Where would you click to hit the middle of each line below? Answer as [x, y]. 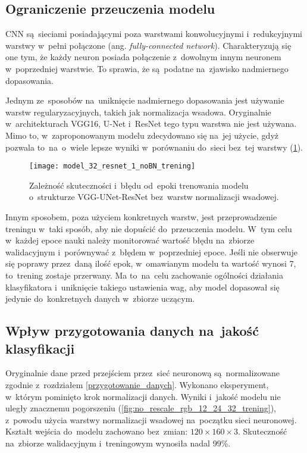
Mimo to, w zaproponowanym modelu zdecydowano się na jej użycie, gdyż [142, 135]
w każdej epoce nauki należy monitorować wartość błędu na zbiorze [130, 240]
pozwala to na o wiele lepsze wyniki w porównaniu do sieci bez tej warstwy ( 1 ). [154, 147]
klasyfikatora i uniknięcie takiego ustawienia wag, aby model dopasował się [142, 287]
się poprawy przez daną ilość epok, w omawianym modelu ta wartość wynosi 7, [151, 263]
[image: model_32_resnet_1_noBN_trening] [112, 166]
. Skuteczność [263, 431]
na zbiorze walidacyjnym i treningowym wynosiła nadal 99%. [118, 443]
